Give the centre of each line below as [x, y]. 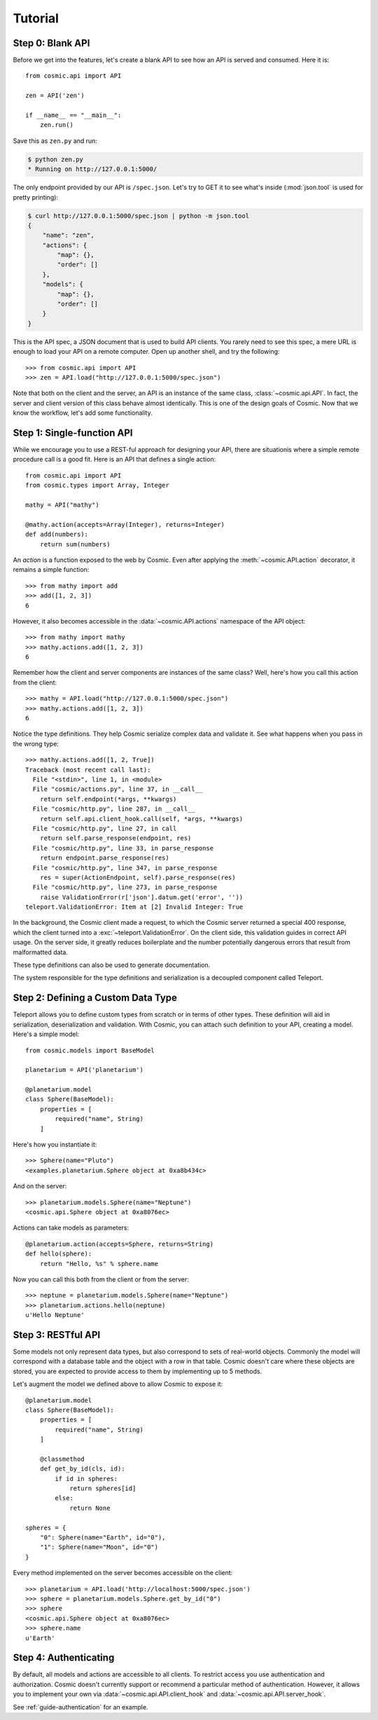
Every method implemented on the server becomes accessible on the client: [123, 1573]
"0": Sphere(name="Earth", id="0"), [103, 1537]
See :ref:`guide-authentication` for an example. [80, 1707]
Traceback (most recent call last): [88, 770]
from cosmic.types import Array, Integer [97, 486]
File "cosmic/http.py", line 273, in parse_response [125, 887]
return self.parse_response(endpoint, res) [115, 838]
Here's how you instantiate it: [55, 1145]
